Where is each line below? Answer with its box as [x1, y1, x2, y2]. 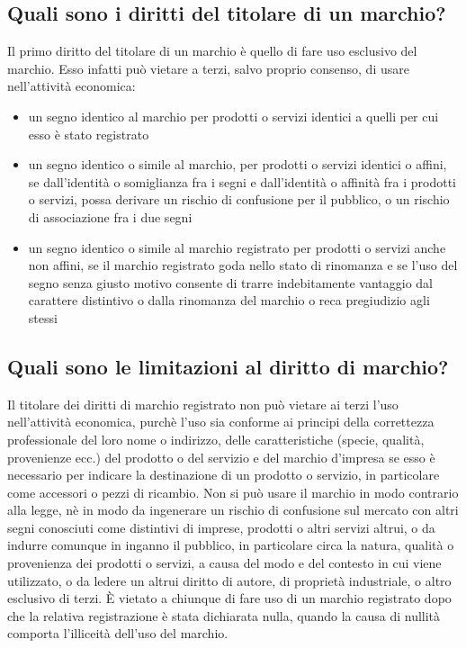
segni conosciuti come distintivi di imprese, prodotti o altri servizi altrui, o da [7, 517, 435, 536]
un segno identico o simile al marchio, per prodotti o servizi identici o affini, [28, 155, 447, 174]
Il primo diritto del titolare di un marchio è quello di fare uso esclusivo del [7, 41, 417, 60]
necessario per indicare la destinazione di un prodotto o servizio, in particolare [7, 465, 440, 484]
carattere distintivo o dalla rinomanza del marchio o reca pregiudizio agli [28, 291, 430, 310]
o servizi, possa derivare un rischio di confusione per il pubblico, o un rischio [28, 190, 450, 209]
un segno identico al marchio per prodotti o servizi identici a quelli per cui [28, 106, 439, 125]
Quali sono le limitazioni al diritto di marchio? [7, 352, 449, 380]
